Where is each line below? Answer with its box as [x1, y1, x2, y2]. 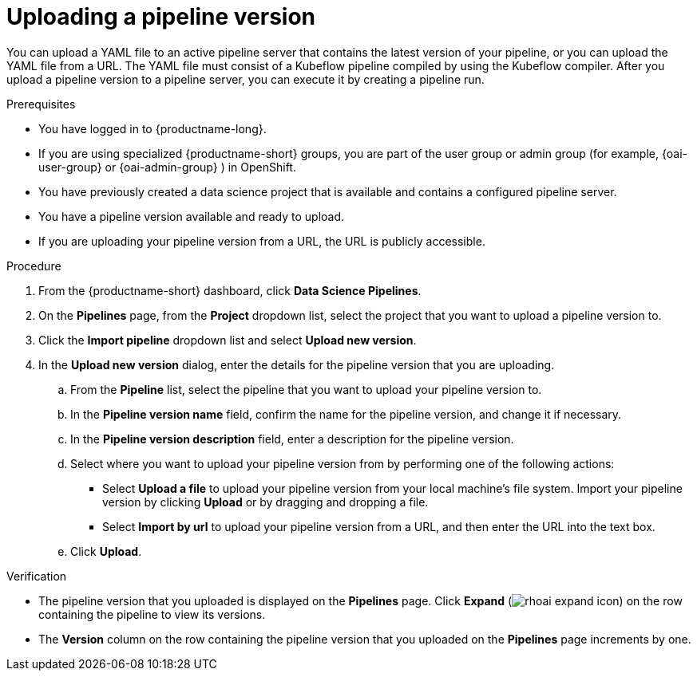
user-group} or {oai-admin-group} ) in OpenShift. [38, 159, 296, 174]
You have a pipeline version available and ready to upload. [38, 209, 345, 223]
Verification [6, 569, 67, 583]
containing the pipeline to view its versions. [38, 607, 266, 621]
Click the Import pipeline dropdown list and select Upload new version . [38, 333, 417, 347]
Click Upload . [70, 544, 142, 558]
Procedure [6, 258, 61, 273]
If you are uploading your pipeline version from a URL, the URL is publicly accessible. [38, 234, 485, 248]
